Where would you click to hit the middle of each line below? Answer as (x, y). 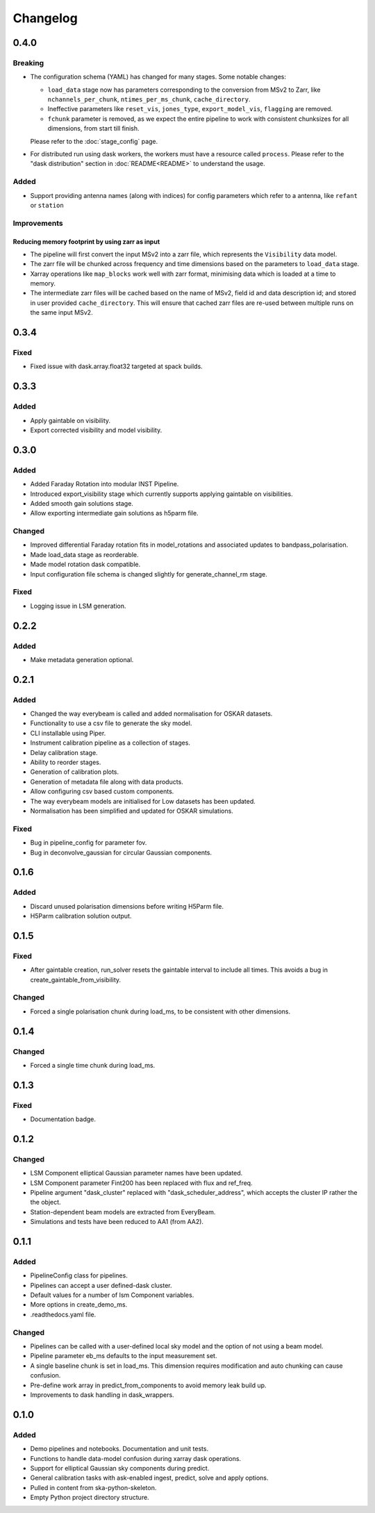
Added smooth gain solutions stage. (82, 503)
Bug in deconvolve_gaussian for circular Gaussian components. (121, 852)
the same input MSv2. (61, 313)
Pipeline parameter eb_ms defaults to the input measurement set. (124, 1356)
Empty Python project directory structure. (90, 1498)
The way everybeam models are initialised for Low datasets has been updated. (143, 801)
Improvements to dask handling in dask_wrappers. (102, 1395)
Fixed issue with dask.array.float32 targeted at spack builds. (116, 366)
